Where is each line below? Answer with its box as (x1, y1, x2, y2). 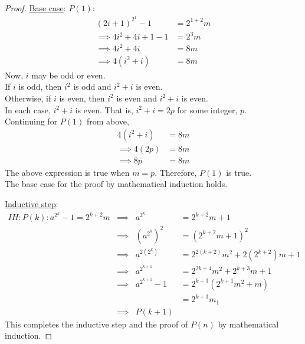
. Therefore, (155, 166, 197, 178)
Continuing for (5, 115, 58, 127)
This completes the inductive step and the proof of (5, 317, 188, 330)
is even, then (59, 91, 105, 104)
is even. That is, (75, 103, 133, 116)
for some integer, (177, 103, 238, 116)
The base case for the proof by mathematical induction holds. (5, 178, 228, 190)
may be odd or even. (31, 68, 106, 81)
